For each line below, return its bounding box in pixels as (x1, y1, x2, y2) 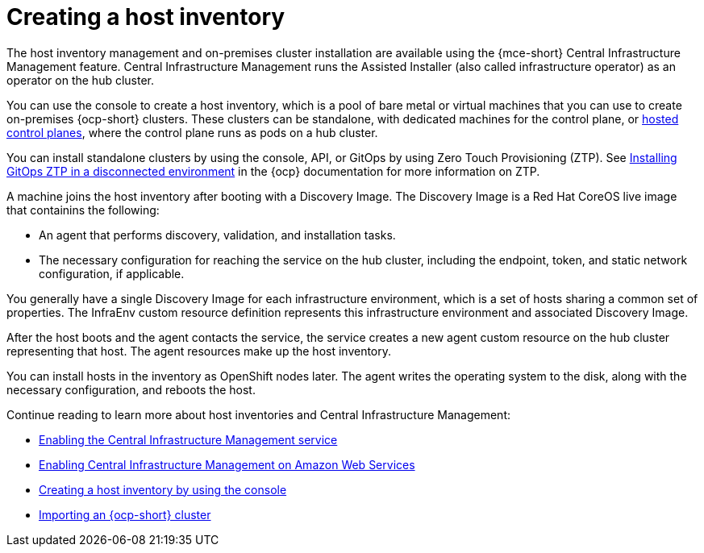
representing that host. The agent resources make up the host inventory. (6, 343, 392, 358)
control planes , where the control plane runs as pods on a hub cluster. (6, 125, 378, 139)
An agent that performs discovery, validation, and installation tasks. (39, 227, 396, 242)
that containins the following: (6, 202, 160, 217)
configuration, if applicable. (39, 266, 185, 281)
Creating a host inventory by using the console (39, 482, 287, 497)
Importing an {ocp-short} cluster (39, 507, 211, 522)
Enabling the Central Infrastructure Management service (39, 432, 338, 447)
